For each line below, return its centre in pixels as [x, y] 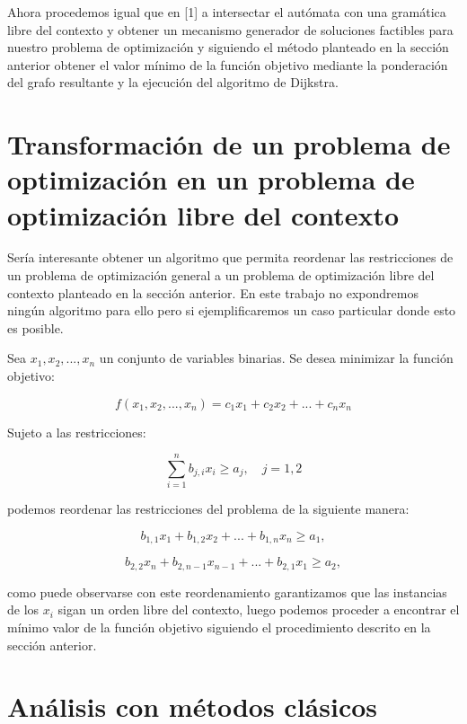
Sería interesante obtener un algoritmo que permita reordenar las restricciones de [230, 257]
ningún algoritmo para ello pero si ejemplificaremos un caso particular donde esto [232, 310]
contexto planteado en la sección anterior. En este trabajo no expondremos [213, 292]
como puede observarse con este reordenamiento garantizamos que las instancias [227, 592]
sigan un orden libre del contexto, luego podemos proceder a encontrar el [259, 609]
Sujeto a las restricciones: [77, 432]
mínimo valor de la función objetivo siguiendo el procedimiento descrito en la [219, 627]
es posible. [35, 327]
